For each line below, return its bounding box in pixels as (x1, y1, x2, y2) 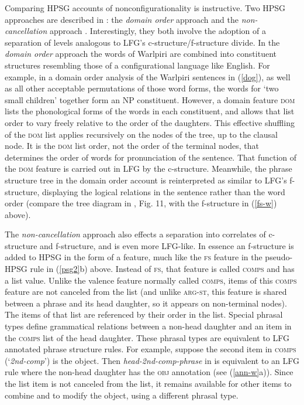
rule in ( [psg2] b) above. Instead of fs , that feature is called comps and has (30, 263, 295, 275)
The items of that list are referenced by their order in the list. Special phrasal (5, 308, 283, 321)
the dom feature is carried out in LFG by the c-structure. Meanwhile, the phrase (5, 162, 292, 175)
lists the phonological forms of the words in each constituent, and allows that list (5, 105, 295, 117)
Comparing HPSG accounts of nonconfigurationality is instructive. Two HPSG (5, 2, 286, 13)
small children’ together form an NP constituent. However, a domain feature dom (5, 93, 295, 105)
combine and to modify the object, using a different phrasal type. (5, 389, 239, 401)
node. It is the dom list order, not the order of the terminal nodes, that (5, 139, 259, 152)
